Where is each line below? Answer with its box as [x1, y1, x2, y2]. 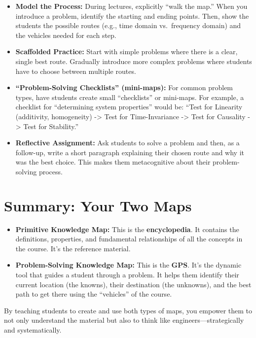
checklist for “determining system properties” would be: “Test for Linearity [15, 101, 243, 112]
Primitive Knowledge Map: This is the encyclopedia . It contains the [15, 224, 239, 234]
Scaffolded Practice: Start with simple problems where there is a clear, [15, 46, 238, 57]
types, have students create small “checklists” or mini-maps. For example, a [15, 92, 244, 102]
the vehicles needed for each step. [15, 30, 116, 40]
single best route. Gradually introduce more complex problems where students [15, 56, 252, 66]
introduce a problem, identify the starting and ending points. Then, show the [15, 10, 249, 21]
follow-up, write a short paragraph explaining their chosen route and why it [15, 147, 245, 157]
